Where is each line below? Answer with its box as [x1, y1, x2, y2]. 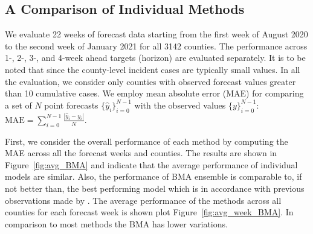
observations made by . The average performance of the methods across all [5, 194, 282, 206]
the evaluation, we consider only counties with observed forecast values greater [5, 75, 296, 87]
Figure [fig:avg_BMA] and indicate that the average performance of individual [5, 158, 298, 171]
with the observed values [134, 98, 226, 111]
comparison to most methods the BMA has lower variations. [5, 217, 228, 230]
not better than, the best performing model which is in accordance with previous [5, 182, 305, 195]
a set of [5, 98, 32, 111]
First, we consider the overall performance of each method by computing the [5, 134, 288, 147]
